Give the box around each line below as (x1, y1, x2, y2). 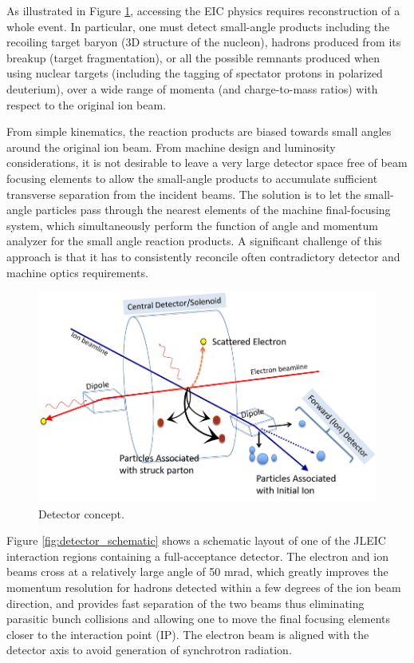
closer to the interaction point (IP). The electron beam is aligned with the (6, 625, 369, 642)
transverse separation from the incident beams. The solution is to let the (6, 185, 361, 202)
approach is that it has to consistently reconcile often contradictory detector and (6, 248, 400, 264)
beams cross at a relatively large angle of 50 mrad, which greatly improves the (6, 563, 388, 580)
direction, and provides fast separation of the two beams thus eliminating (6, 594, 365, 611)
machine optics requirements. (6, 264, 148, 280)
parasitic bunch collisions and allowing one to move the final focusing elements (6, 610, 391, 627)
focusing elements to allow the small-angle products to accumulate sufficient (6, 169, 378, 186)
